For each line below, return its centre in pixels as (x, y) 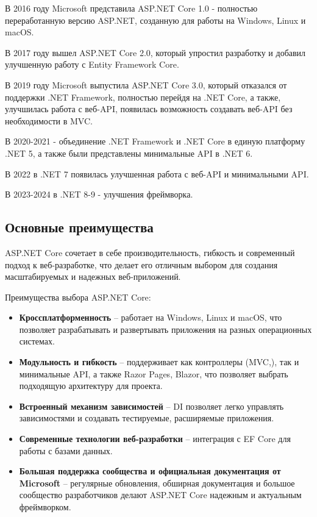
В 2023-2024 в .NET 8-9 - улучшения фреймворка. (99, 194)
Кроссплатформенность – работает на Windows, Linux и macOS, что (151, 317)
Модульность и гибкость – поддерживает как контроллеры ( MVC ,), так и (159, 362)
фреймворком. (45, 507)
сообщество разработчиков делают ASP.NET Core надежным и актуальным (160, 495)
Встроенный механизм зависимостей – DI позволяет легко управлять (151, 406)
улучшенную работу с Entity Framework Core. (92, 64)
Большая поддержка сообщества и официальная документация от (150, 471)
